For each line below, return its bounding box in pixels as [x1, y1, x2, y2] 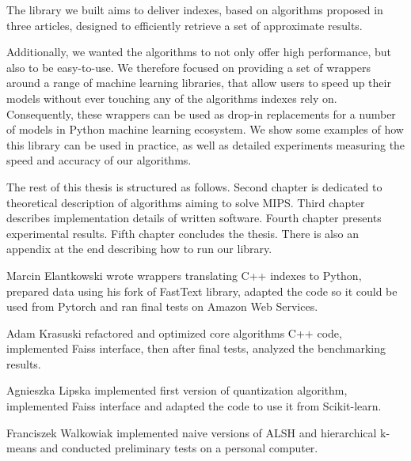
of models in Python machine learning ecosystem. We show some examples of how [6, 121, 404, 138]
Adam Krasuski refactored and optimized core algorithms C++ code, [6, 324, 342, 341]
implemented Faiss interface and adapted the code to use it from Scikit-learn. [6, 398, 382, 414]
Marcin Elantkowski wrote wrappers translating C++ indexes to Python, [6, 266, 362, 283]
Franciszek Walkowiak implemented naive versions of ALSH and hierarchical [6, 424, 377, 440]
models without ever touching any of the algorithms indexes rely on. [6, 89, 337, 106]
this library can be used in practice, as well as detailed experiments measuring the [6, 136, 405, 153]
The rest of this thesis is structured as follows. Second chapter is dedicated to [6, 178, 382, 195]
